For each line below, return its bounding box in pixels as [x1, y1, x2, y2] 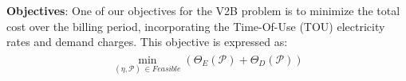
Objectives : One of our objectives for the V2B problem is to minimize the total [6, 2, 400, 18]
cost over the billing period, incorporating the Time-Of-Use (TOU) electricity [6, 17, 385, 34]
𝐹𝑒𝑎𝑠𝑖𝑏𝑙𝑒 [152, 65, 181, 74]
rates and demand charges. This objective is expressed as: [6, 33, 288, 50]
